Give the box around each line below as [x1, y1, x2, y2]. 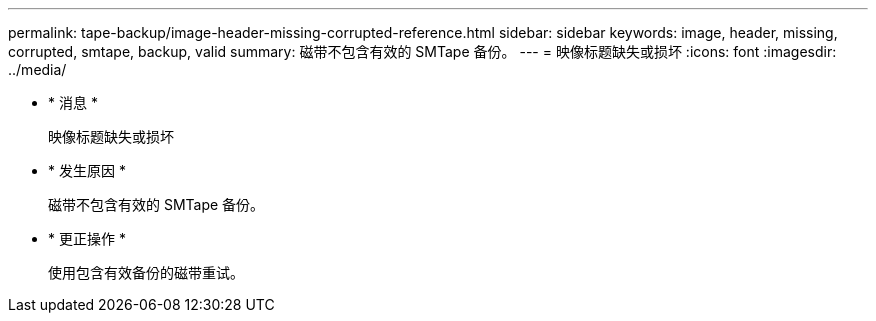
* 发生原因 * [48, 162, 126, 179]
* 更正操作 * [48, 230, 126, 247]
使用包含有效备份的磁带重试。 [48, 264, 244, 281]
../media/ [8, 61, 67, 78]
